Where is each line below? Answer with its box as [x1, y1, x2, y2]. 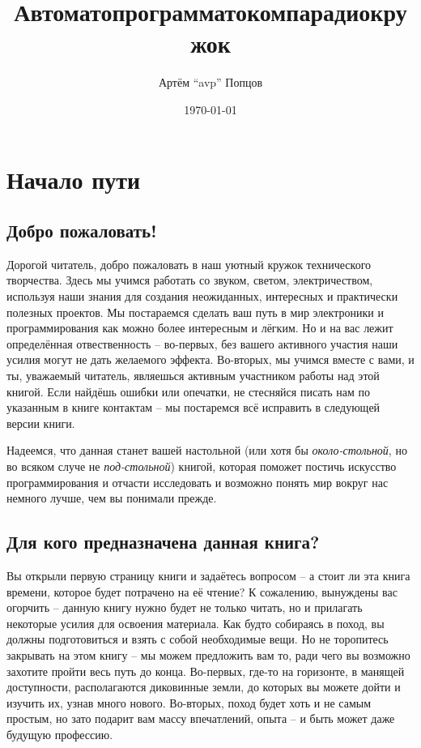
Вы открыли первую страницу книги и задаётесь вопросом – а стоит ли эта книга [6, 567, 410, 583]
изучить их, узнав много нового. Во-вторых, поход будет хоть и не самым [6, 694, 372, 711]
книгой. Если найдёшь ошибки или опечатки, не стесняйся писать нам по [6, 383, 371, 400]
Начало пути [6, 162, 141, 195]
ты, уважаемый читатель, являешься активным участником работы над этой [6, 367, 380, 384]
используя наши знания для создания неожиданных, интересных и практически [6, 288, 398, 305]
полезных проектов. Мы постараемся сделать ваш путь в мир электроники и [6, 303, 384, 320]
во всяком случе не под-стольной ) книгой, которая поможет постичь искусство [6, 458, 397, 475]
